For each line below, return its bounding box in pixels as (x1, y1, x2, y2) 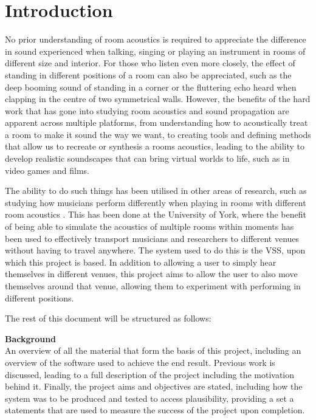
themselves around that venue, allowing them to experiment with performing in (5, 280, 301, 292)
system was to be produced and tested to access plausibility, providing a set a (5, 391, 294, 404)
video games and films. (5, 164, 89, 176)
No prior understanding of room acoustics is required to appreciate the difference (5, 33, 306, 46)
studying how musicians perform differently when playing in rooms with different (5, 196, 306, 208)
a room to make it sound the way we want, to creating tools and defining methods (5, 128, 311, 140)
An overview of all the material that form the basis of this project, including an (5, 344, 301, 357)
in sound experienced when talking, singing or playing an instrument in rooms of (5, 44, 306, 57)
